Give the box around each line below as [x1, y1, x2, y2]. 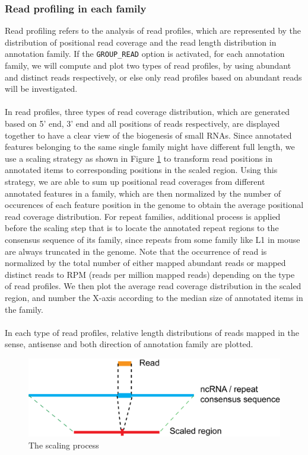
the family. [5, 303, 43, 315]
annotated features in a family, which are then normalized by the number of [5, 187, 281, 199]
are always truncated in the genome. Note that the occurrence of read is [5, 245, 267, 257]
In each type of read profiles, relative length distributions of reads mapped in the [5, 326, 299, 338]
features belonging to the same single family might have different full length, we [5, 140, 295, 153]
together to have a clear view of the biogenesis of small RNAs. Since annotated [5, 129, 292, 141]
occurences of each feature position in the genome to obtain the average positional [5, 198, 304, 211]
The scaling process [28, 438, 99, 451]
